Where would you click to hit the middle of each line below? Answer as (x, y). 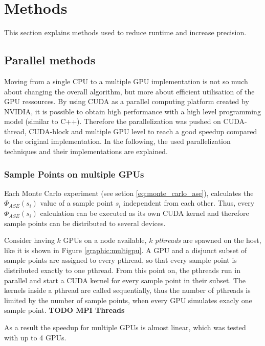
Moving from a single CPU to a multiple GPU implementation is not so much (126, 81)
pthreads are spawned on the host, (208, 240)
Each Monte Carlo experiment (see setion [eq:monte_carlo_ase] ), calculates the (129, 193)
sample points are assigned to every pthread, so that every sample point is (120, 260)
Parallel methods (50, 60)
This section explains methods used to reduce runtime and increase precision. (125, 32)
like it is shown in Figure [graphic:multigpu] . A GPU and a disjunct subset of (126, 250)
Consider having (29, 240)
